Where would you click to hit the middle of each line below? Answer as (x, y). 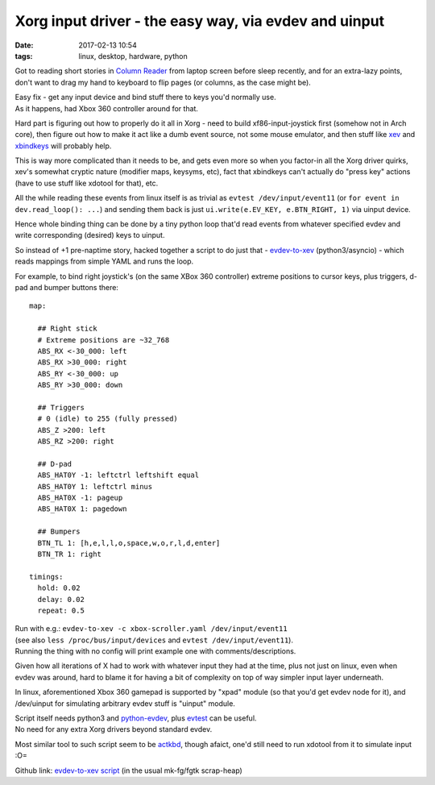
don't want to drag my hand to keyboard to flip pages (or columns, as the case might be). (163, 82)
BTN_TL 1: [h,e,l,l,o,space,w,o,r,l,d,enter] (129, 543)
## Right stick (67, 329)
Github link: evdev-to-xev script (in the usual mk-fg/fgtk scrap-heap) (129, 770)
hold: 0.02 (59, 588)
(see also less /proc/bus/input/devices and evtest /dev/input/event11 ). (154, 640)
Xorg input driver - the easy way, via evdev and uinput (200, 21)
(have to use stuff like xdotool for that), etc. (87, 183)
